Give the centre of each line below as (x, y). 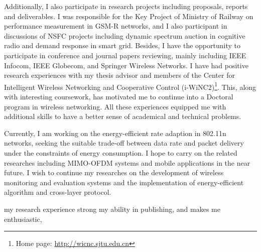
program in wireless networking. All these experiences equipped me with (115, 106)
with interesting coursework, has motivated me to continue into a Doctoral (119, 96)
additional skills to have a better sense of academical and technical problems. (123, 116)
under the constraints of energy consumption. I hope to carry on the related (121, 152)
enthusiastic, (23, 219)
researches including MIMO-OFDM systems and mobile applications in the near (127, 162)
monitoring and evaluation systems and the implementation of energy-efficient (124, 182)
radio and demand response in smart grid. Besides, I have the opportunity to (122, 45)
